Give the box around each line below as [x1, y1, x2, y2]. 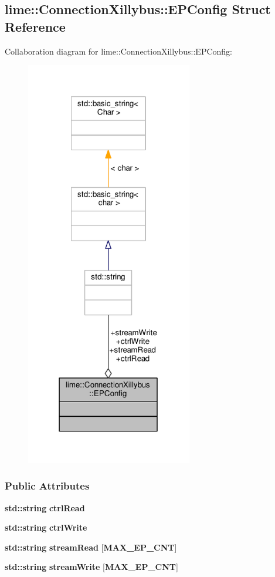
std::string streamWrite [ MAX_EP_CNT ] [5, 561, 178, 573]
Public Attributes [5, 478, 90, 493]
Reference [5, 17, 66, 35]
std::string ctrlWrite [5, 521, 87, 534]
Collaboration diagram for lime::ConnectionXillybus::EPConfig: [5, 45, 233, 57]
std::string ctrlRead [5, 501, 85, 514]
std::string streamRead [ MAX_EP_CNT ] [5, 541, 177, 553]
